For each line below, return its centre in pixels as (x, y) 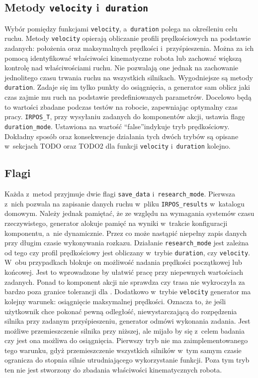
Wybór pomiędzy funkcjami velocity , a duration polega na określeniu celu (121, 28)
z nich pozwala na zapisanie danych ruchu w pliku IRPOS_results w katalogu (125, 203)
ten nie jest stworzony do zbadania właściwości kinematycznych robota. (113, 370)
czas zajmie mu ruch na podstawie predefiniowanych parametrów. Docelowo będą (128, 97)
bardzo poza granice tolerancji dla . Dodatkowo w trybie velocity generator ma (128, 291)
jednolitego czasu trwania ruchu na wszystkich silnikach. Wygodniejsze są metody (129, 77)
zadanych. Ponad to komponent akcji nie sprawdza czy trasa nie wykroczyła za (125, 282)
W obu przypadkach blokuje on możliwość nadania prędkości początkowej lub (123, 262)
